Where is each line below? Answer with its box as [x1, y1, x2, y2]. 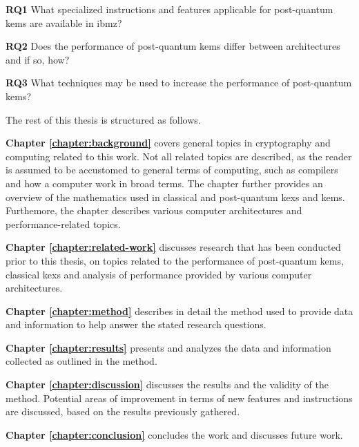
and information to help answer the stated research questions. [6, 317, 266, 332]
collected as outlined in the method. [6, 354, 157, 368]
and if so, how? [6, 52, 70, 66]
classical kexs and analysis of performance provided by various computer [6, 267, 312, 281]
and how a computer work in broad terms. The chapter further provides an [6, 175, 323, 190]
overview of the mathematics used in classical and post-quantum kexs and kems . [6, 189, 345, 204]
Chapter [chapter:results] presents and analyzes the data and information [6, 340, 331, 354]
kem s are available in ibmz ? [6, 15, 122, 30]
